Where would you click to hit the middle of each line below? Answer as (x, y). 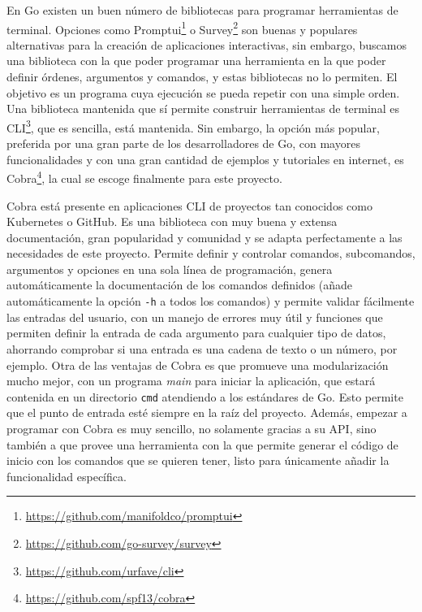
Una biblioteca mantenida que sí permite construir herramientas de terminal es (203, 109)
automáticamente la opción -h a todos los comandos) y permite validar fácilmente (211, 301)
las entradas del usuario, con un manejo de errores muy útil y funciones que (195, 317)
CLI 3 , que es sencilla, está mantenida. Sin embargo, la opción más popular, (193, 126)
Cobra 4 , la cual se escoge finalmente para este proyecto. (144, 177)
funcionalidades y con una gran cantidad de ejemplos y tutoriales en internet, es (205, 159)
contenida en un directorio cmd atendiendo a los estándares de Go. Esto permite (205, 396)
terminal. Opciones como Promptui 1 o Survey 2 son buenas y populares (182, 28)
